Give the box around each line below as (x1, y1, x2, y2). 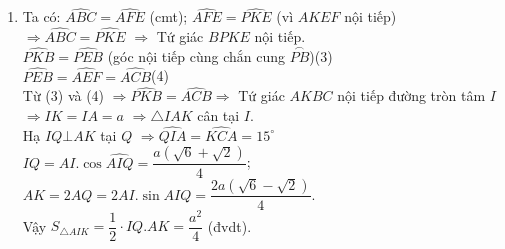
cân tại (197, 105, 240, 126)
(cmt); (149, 6, 188, 27)
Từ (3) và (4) (22, 85, 105, 106)
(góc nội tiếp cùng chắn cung (107, 45, 285, 66)
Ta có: (22, 6, 61, 27)
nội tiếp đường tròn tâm (337, 85, 486, 106)
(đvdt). (207, 215, 252, 236)
